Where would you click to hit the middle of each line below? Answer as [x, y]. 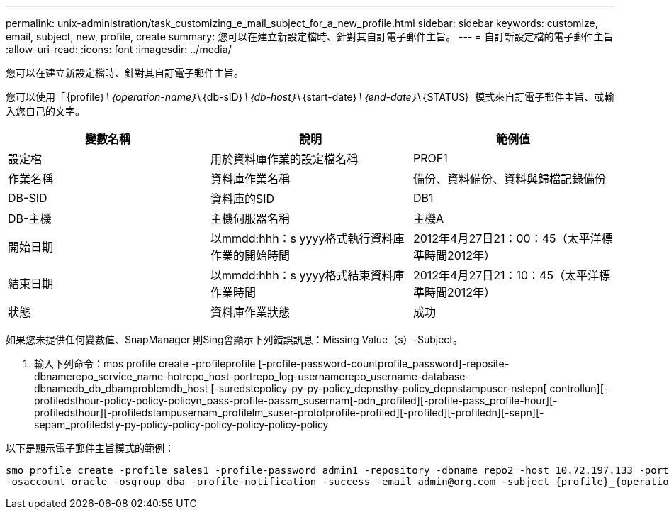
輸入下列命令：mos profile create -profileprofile [145, 364]
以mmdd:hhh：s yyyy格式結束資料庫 [307, 275]
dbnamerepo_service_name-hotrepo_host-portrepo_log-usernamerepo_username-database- [252, 376]
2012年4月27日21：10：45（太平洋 [506, 275]
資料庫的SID [242, 199]
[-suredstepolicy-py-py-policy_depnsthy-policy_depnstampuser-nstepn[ [379, 388]
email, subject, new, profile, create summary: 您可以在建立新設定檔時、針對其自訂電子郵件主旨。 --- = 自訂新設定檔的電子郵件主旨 [310, 37]
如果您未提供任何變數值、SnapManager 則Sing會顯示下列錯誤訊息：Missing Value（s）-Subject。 [234, 339]
